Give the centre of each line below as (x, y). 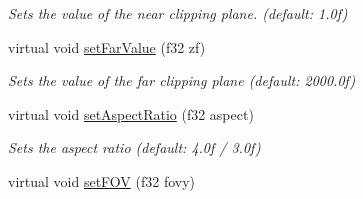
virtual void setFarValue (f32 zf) (107, 46)
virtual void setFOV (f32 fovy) (102, 180)
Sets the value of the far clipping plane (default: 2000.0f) (182, 80)
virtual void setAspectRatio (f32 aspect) (131, 113)
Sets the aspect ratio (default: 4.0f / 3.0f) (134, 147)
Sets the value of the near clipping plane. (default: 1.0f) (178, 13)
